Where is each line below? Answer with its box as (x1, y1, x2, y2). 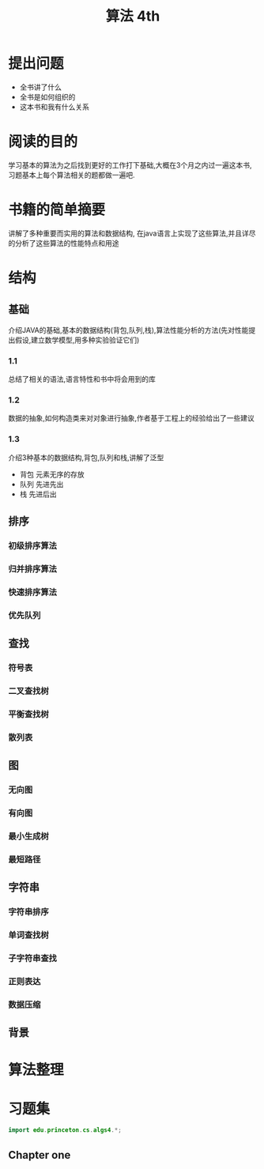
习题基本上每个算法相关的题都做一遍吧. (8, 170, 136, 179)
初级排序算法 (8, 541, 58, 552)
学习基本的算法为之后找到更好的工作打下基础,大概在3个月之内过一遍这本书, (8, 160, 252, 170)
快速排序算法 (8, 586, 58, 598)
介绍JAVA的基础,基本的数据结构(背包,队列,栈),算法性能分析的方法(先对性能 (8, 325, 249, 334)
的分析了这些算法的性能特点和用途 (8, 238, 119, 247)
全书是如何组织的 (19, 92, 76, 101)
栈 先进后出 (19, 489, 57, 499)
